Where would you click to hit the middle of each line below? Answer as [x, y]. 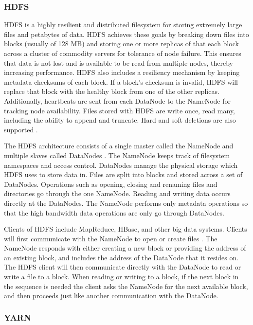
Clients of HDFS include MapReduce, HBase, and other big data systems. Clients [126, 229]
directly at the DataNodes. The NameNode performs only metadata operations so [126, 203]
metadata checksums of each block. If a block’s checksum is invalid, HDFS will [121, 81]
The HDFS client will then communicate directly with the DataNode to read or [123, 267]
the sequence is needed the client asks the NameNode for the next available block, [126, 286]
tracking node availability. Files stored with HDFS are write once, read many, [120, 110]
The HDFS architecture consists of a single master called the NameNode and [119, 146]
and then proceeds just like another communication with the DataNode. [111, 296]
